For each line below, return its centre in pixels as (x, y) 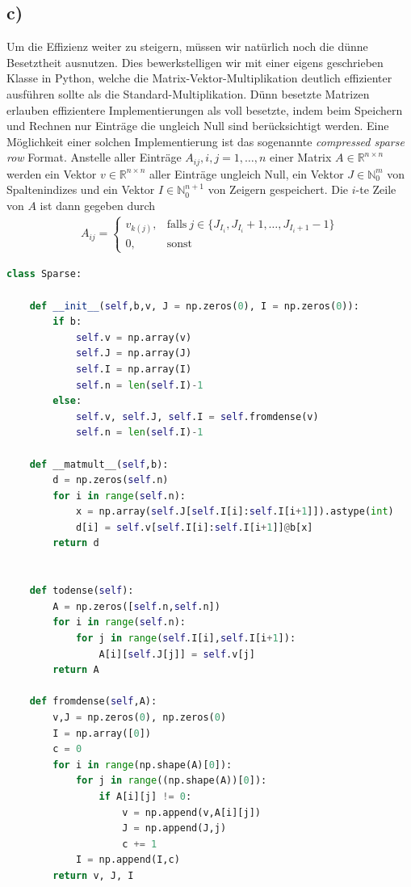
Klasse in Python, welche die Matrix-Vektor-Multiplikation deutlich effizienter (199, 78)
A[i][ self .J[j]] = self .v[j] (177, 654)
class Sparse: (44, 274)
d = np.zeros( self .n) (111, 480)
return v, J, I (93, 875)
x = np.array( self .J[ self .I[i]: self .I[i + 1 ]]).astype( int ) (235, 512)
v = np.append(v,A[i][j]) (192, 812)
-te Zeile (376, 189)
